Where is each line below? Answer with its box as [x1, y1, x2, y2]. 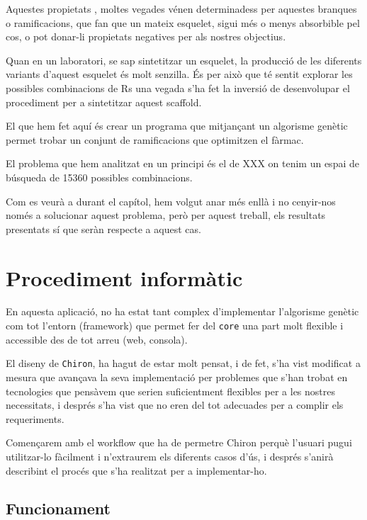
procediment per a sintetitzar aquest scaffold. [6, 94, 202, 109]
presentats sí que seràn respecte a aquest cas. [6, 221, 201, 236]
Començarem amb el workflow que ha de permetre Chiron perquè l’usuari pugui [6, 435, 352, 450]
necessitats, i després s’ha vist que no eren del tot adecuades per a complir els [6, 397, 344, 412]
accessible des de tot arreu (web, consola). [6, 332, 188, 346]
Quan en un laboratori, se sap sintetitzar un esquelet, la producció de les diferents [6, 52, 362, 67]
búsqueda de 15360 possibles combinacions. [6, 169, 193, 184]
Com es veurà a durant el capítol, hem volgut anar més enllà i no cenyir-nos [6, 193, 336, 208]
